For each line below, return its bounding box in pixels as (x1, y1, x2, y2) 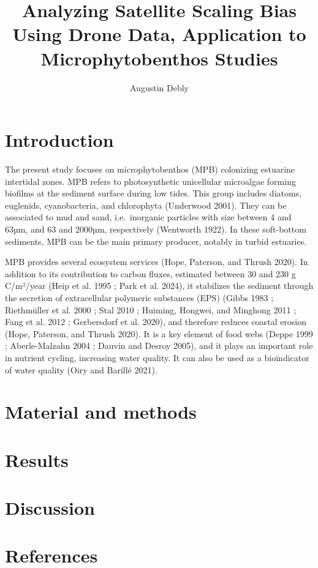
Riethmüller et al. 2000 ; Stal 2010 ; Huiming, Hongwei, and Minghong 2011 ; (5, 303, 297, 316)
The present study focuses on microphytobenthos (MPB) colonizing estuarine (5, 163, 295, 176)
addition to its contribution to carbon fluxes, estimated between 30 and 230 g (5, 267, 296, 280)
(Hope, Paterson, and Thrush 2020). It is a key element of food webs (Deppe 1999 (5, 327, 313, 340)
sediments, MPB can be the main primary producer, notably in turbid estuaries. (5, 234, 307, 247)
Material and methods (5, 399, 197, 424)
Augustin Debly (130, 81, 189, 94)
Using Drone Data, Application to (12, 21, 306, 47)
